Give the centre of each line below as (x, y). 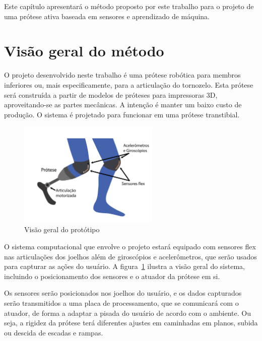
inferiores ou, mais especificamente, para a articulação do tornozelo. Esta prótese (129, 84)
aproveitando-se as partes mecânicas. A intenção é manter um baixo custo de (123, 105)
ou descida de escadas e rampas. (54, 332)
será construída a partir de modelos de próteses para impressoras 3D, (111, 94)
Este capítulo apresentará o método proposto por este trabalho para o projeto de (129, 6)
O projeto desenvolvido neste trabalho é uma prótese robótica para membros (122, 75)
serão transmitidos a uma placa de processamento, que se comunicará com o (121, 302)
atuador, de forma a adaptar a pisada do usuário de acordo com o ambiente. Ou (127, 313)
